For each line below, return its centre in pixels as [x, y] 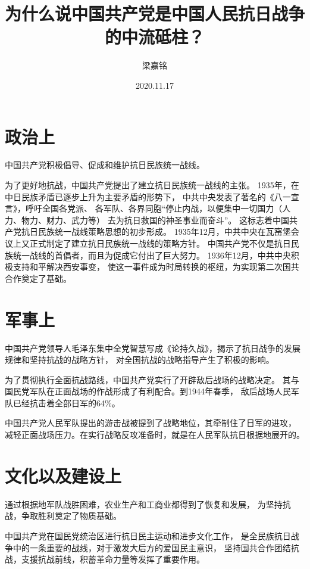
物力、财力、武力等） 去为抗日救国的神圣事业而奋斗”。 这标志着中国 [155, 220]
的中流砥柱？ [154, 37]
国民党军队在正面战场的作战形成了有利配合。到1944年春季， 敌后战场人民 [148, 391]
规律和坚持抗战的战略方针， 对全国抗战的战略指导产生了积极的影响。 [140, 360]
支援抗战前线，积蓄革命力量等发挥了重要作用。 [113, 559]
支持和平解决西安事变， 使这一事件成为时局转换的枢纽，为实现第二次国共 [156, 267]
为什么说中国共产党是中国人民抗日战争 [155, 13]
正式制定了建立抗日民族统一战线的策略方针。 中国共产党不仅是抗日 [160, 243]
